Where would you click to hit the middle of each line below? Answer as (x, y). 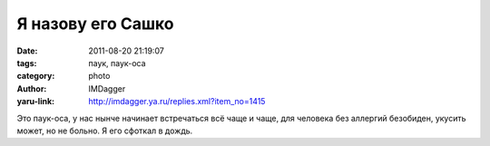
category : (36, 76)
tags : (27, 63)
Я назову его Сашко (95, 24)
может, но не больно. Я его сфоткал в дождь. (105, 131)
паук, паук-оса (117, 63)
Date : (27, 51)
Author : (32, 88)
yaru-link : (35, 102)
